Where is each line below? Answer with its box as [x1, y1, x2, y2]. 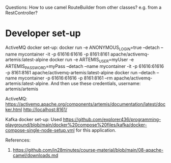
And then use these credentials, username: [50, 80, 141, 87]
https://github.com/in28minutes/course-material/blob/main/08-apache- [12, 147, 164, 153]
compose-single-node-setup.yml [5, 127, 75, 133]
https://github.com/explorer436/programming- [63, 117, 161, 123]
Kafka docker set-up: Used [5, 117, 62, 123]
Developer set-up [5, 28, 81, 39]
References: [5, 137, 31, 143]
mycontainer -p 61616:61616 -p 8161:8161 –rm [18, 75, 113, 81]
